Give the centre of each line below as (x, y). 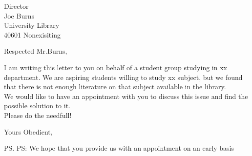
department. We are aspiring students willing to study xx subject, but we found (123, 77)
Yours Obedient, (28, 131)
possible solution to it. (37, 106)
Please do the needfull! (38, 115)
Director (16, 6)
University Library (32, 25)
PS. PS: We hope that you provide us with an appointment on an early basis (119, 148)
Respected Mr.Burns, (36, 51)
